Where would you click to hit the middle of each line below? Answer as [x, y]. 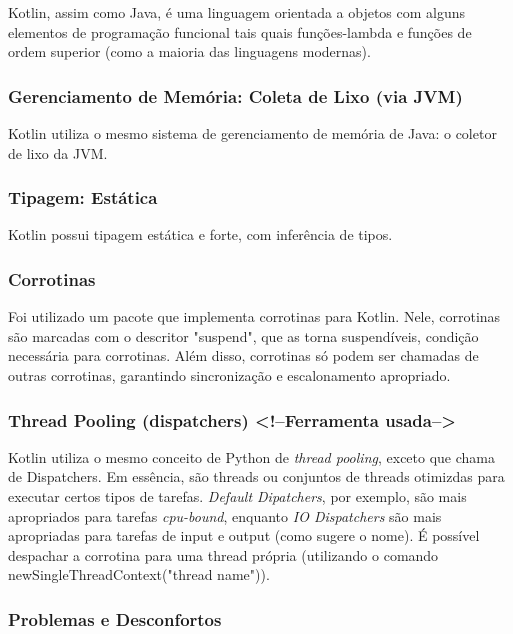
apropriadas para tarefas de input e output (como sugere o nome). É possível [244, 535]
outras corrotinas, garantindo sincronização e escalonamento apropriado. [229, 375]
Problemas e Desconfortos [115, 618]
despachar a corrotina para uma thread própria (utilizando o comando [223, 554]
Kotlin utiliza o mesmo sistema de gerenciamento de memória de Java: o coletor [252, 133]
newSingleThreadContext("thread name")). [139, 574]
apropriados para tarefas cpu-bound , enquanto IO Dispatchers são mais [225, 515]
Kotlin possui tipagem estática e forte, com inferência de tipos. [200, 234]
